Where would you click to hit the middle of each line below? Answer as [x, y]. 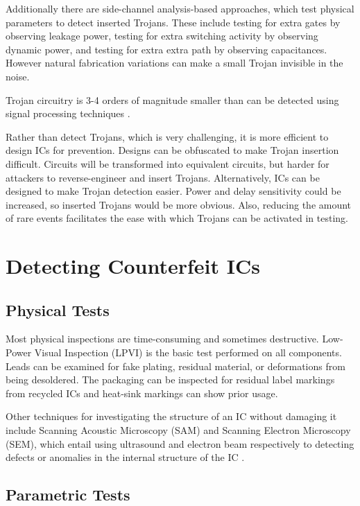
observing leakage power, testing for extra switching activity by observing [162, 36]
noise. [18, 76]
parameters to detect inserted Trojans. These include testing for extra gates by [173, 22]
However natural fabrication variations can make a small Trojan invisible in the [174, 63]
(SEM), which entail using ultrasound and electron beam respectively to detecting [180, 443]
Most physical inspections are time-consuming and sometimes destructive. [162, 339]
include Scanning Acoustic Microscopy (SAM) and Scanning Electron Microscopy [178, 430]
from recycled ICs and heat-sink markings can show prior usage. [142, 393]
